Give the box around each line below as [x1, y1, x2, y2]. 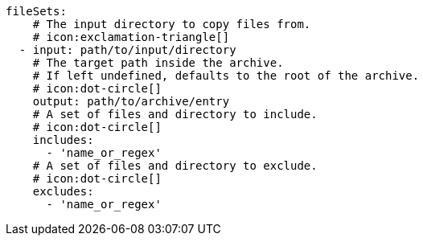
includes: [32, 133, 94, 146]
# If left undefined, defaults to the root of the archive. [32, 69, 420, 82]
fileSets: [6, 5, 67, 18]
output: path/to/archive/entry [32, 95, 230, 108]
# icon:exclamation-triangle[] [32, 31, 230, 43]
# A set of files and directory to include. [32, 108, 318, 121]
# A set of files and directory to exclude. [32, 159, 318, 172]
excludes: [32, 185, 94, 198]
